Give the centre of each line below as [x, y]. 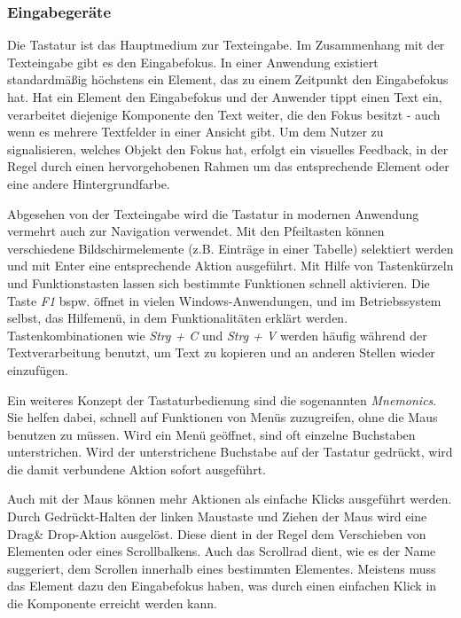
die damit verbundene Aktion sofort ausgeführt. [137, 469]
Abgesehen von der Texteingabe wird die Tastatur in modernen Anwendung [213, 213]
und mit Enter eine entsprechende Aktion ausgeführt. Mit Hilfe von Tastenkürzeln [230, 266]
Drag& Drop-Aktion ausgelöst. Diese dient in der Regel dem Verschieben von [217, 533]
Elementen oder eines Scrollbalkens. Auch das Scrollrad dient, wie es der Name [222, 551]
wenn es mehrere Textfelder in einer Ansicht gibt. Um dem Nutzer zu [195, 132]
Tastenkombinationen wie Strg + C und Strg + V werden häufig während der [217, 335]
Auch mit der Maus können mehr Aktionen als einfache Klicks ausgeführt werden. [230, 499]
